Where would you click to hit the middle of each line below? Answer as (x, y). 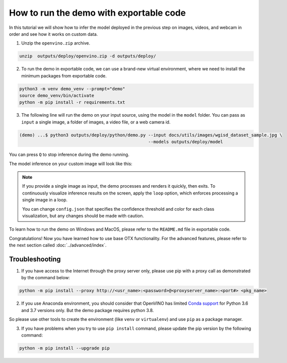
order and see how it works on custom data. (53, 34)
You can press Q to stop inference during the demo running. (69, 155)
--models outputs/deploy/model (186, 142)
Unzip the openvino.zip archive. (56, 43)
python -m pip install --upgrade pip (65, 348)
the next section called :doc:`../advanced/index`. (58, 245)
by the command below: (46, 278)
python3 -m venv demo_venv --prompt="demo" (72, 89)
